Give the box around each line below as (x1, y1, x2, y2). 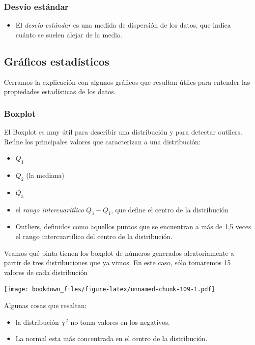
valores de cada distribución (4, 267, 88, 277)
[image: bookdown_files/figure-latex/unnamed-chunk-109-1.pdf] (4, 286, 215, 293)
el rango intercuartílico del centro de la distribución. (15, 231, 172, 241)
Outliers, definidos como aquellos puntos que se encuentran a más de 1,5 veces (15, 221, 251, 232)
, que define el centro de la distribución (111, 204, 228, 214)
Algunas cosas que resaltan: (4, 300, 87, 310)
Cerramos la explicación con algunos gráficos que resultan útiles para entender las (4, 76, 250, 87)
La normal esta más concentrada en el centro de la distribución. (15, 333, 208, 344)
